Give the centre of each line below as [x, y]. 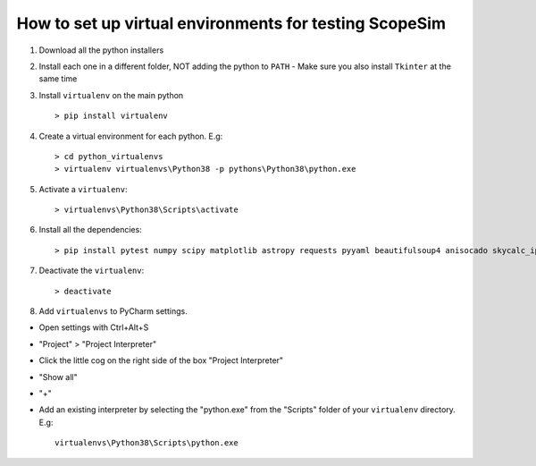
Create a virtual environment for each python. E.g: [131, 136]
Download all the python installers [101, 50]
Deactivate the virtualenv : [92, 271]
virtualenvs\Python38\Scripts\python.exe [147, 443]
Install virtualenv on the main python [111, 95]
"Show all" [58, 377]
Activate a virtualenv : [83, 189]
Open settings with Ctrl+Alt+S [94, 327]
